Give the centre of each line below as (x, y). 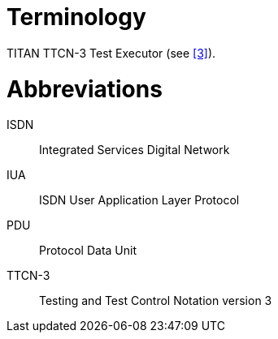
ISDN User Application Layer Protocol (139, 200)
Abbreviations (85, 89)
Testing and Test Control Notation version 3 (156, 301)
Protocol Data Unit (88, 251)
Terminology (76, 17)
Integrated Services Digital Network (135, 150)
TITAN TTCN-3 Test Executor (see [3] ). (111, 53)
